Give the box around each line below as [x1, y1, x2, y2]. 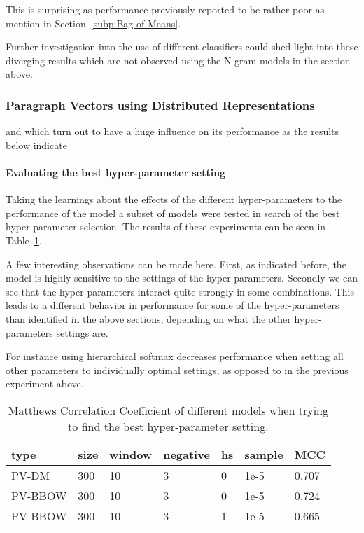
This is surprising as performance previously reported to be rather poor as [6, 2, 325, 16]
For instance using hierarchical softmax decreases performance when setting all [6, 349, 344, 364]
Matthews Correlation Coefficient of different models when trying [8, 401, 328, 418]
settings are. [56, 325, 108, 340]
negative [163, 445, 210, 462]
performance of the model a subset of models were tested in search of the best [6, 205, 340, 220]
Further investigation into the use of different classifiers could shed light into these [6, 39, 358, 54]
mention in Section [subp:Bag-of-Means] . [6, 15, 181, 30]
